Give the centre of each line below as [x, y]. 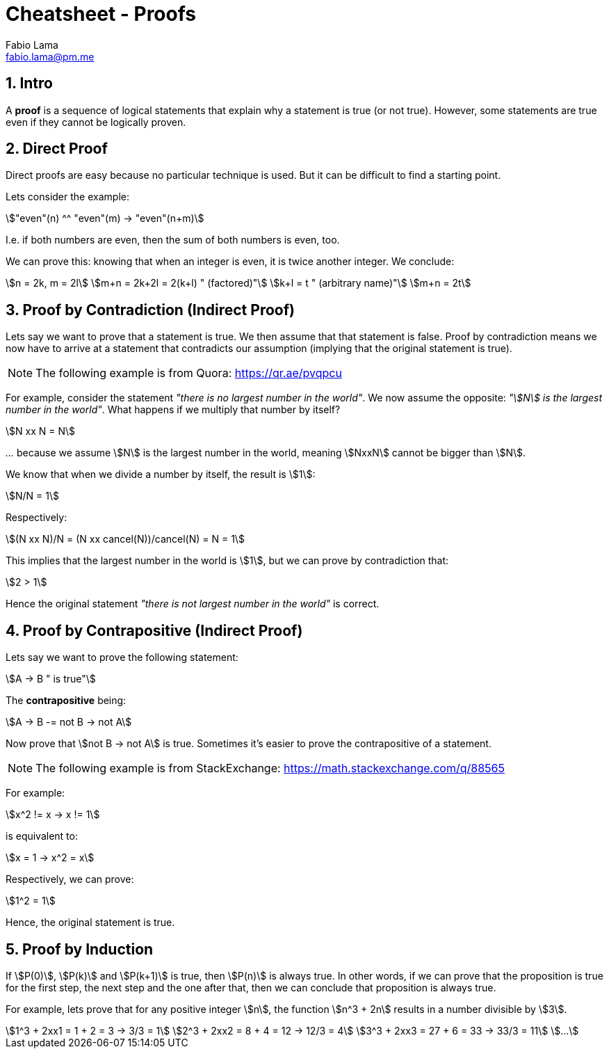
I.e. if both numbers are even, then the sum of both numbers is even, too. [173, 240]
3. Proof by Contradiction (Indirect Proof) [150, 310]
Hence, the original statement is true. [90, 923]
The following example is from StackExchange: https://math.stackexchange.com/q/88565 [270, 768]
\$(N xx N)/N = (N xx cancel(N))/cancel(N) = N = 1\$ [125, 539]
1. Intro [29, 83]
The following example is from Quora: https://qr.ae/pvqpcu [189, 373]
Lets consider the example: [67, 197]
